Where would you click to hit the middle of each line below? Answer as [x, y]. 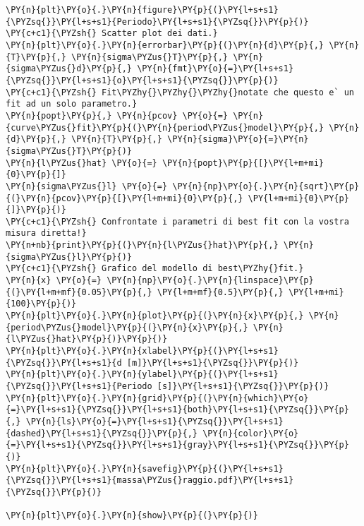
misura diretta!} [46, 233]
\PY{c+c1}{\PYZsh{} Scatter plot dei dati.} [112, 34]
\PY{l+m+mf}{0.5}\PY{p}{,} [220, 292]
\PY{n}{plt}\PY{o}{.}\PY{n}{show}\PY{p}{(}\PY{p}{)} [132, 516]
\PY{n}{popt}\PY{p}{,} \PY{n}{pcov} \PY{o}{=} [117, 115]
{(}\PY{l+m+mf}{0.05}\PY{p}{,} [79, 292]
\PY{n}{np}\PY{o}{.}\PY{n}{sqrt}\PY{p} [266, 186]
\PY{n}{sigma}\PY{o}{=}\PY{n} [238, 139]
